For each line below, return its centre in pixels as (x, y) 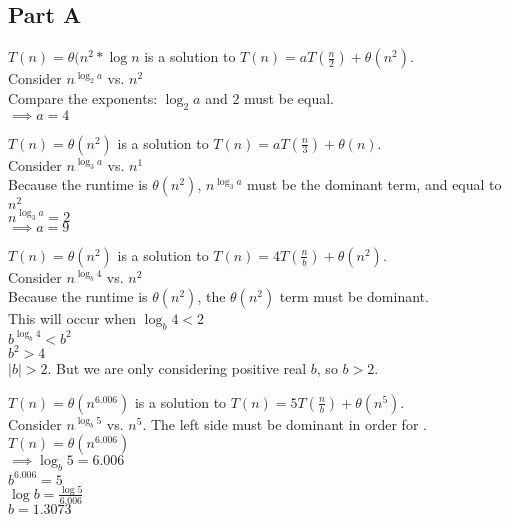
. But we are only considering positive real (177, 368)
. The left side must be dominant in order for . (284, 423)
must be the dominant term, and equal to (374, 184)
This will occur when (72, 318)
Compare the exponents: (83, 97)
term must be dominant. (354, 296)
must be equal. (289, 97)
